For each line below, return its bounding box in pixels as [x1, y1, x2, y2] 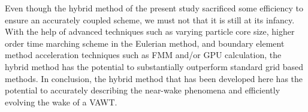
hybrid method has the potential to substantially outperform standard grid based [5, 60, 304, 72]
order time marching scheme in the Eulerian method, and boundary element [5, 37, 285, 49]
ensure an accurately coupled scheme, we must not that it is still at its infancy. [5, 13, 295, 26]
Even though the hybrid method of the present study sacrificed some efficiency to [5, 2, 303, 14]
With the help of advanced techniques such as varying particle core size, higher [5, 25, 295, 38]
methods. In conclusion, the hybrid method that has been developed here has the [5, 72, 303, 84]
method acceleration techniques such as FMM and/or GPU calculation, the [5, 49, 282, 61]
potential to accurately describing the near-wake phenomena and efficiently [5, 84, 280, 96]
